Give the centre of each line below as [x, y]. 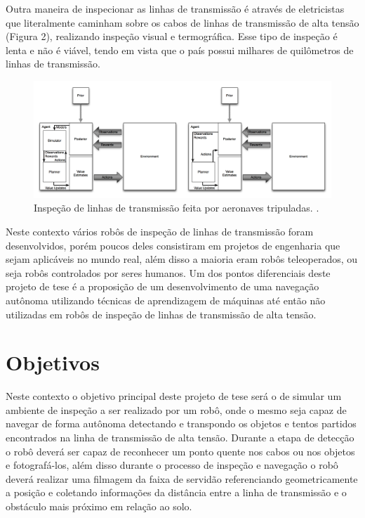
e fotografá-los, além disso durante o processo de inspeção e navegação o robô [172, 465]
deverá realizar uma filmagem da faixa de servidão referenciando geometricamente [182, 478]
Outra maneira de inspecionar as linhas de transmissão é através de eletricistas [175, 8]
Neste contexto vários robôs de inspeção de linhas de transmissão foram [160, 232]
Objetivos [53, 362]
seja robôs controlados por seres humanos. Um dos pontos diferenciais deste [168, 272]
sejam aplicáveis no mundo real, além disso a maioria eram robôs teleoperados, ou [182, 259]
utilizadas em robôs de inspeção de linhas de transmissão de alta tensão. [161, 314]
